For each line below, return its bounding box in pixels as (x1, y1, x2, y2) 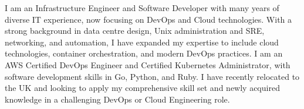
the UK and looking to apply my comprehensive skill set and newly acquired (5, 82, 280, 94)
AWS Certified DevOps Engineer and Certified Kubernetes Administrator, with (5, 58, 291, 71)
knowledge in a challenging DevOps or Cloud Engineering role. (5, 93, 230, 105)
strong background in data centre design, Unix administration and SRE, (5, 24, 265, 37)
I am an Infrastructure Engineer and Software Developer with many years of (5, 2, 279, 13)
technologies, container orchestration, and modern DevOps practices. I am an (5, 47, 283, 59)
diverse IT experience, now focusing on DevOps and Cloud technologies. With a (5, 13, 292, 25)
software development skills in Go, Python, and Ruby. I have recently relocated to (5, 70, 300, 82)
